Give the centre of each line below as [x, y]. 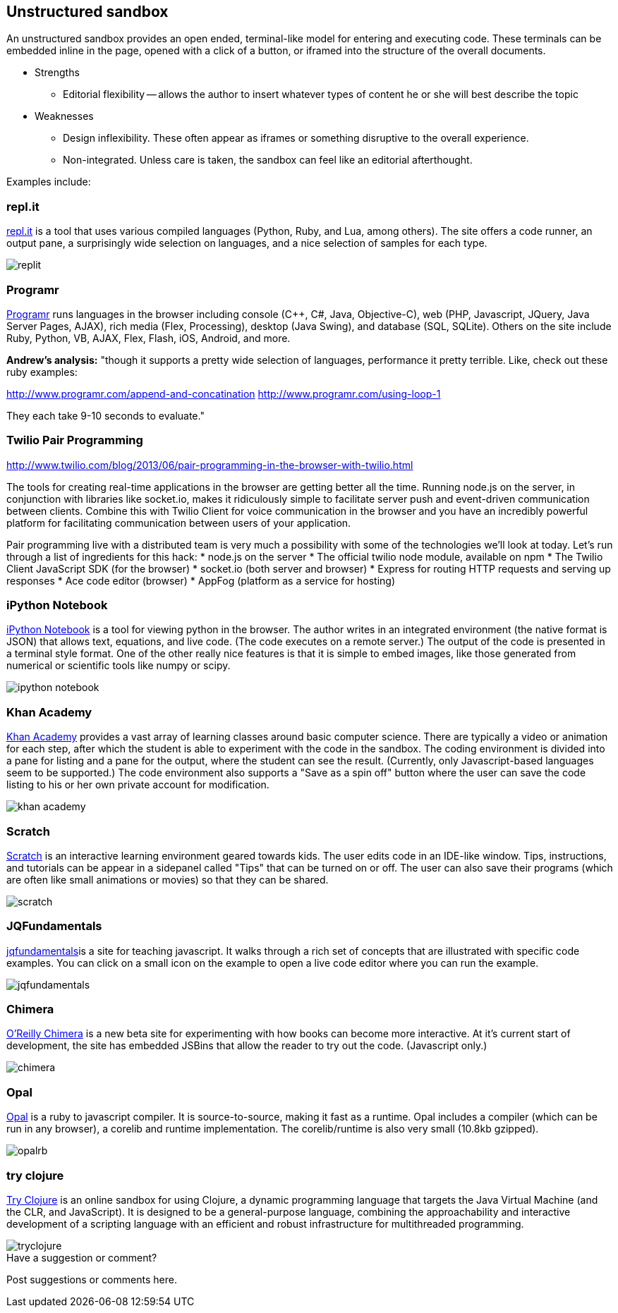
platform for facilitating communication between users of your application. [179, 523]
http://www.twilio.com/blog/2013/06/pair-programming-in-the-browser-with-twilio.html [210, 465]
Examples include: [49, 182]
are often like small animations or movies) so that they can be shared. [168, 879]
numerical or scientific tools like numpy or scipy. [119, 666]
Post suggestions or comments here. [92, 1279]
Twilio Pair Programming [75, 440]
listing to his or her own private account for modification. [138, 785]
